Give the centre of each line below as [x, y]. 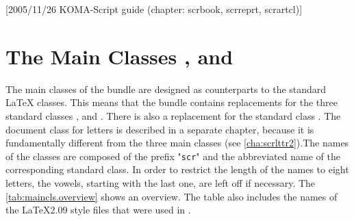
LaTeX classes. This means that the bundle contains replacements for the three [172, 102]
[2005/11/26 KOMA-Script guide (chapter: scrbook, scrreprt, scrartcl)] [154, 9]
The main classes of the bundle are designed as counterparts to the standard [166, 89]
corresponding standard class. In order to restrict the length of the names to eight [177, 169]
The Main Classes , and [119, 56]
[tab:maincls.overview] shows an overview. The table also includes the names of [172, 196]
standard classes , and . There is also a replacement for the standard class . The [173, 115]
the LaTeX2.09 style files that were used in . [98, 210]
